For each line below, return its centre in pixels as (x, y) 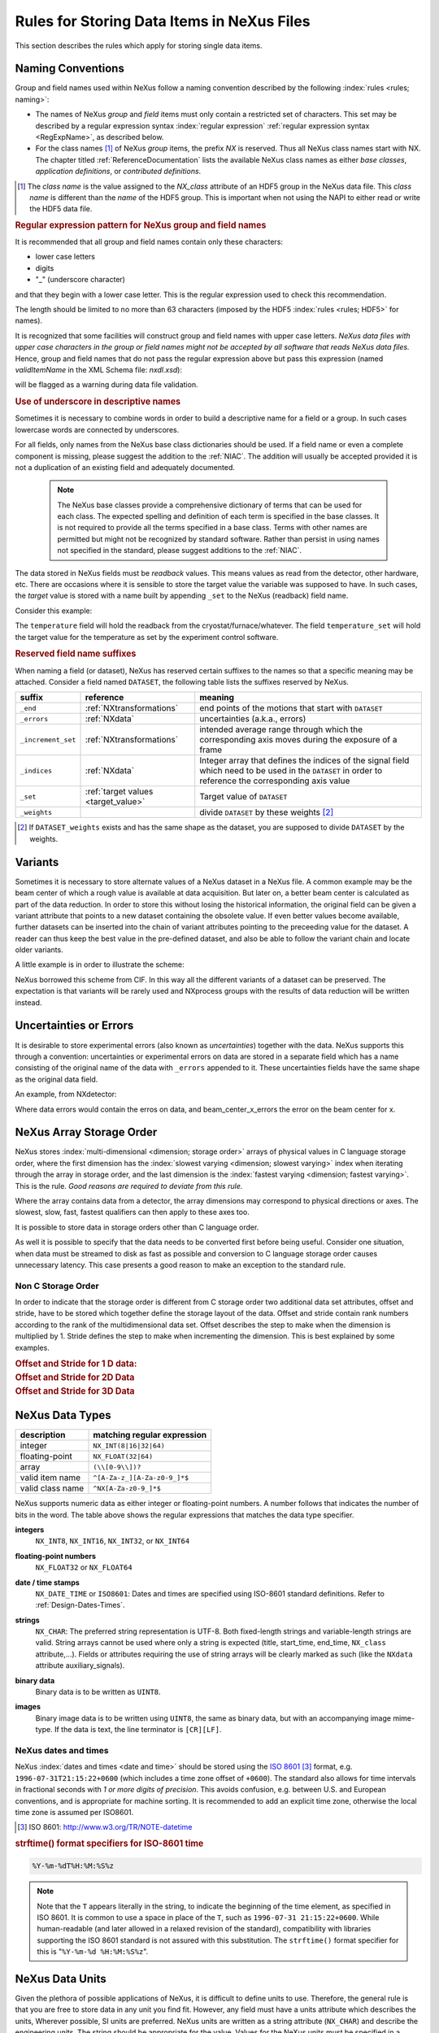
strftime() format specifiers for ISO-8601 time (109, 1844)
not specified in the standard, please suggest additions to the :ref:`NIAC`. (180, 551)
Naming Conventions (70, 69)
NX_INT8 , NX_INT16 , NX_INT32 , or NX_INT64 (113, 1541)
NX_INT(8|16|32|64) (129, 1445)
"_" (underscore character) (80, 280)
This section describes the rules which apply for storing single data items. (139, 46)
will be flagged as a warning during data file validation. (106, 385)
